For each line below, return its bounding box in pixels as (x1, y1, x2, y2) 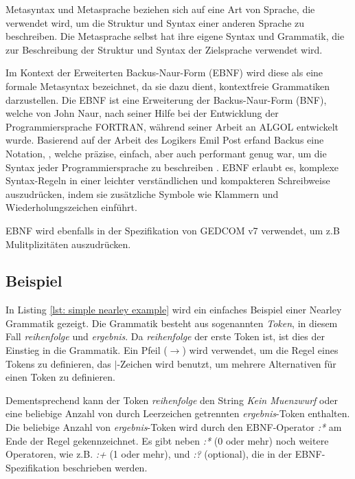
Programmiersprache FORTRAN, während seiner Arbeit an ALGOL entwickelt (5, 119, 339, 133)
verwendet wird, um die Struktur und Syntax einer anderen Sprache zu (5, 15, 305, 30)
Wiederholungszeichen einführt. (5, 200, 137, 214)
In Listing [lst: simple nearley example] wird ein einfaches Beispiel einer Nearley (5, 302, 342, 317)
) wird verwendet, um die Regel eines (182, 343, 339, 357)
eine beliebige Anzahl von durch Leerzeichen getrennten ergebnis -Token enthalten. (5, 406, 350, 421)
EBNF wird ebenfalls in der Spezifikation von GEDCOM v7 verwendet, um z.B (5, 223, 340, 237)
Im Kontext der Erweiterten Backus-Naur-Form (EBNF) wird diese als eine (5, 65, 323, 80)
